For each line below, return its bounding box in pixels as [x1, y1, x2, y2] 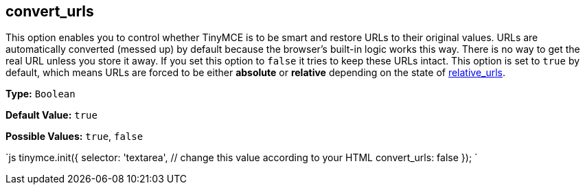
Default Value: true [5, 109, 97, 121]
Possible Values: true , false [5, 130, 144, 143]
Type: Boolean [5, 88, 76, 100]
